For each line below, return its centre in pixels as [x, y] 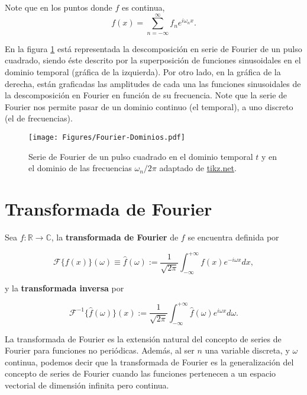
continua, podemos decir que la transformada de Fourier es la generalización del [149, 362]
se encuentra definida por [233, 237]
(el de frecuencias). [39, 118]
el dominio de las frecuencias [80, 168]
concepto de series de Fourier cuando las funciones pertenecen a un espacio [140, 373]
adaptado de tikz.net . [198, 168]
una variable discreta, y [247, 350]
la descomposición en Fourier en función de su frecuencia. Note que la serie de [146, 95]
